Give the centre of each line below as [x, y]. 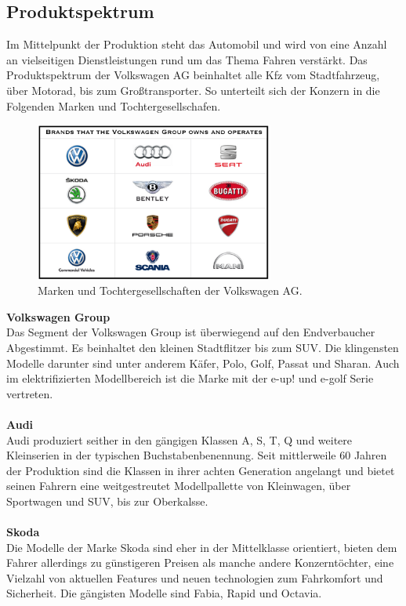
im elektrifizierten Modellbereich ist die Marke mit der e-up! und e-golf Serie [190, 378]
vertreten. [30, 393]
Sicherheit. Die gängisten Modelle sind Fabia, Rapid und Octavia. [164, 593]
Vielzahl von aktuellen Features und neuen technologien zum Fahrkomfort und [195, 577]
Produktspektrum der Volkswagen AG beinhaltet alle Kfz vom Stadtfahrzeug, [193, 75]
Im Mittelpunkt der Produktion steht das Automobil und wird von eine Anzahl [197, 44]
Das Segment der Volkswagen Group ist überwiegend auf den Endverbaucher [191, 332]
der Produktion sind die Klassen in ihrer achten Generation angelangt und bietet [201, 470]
